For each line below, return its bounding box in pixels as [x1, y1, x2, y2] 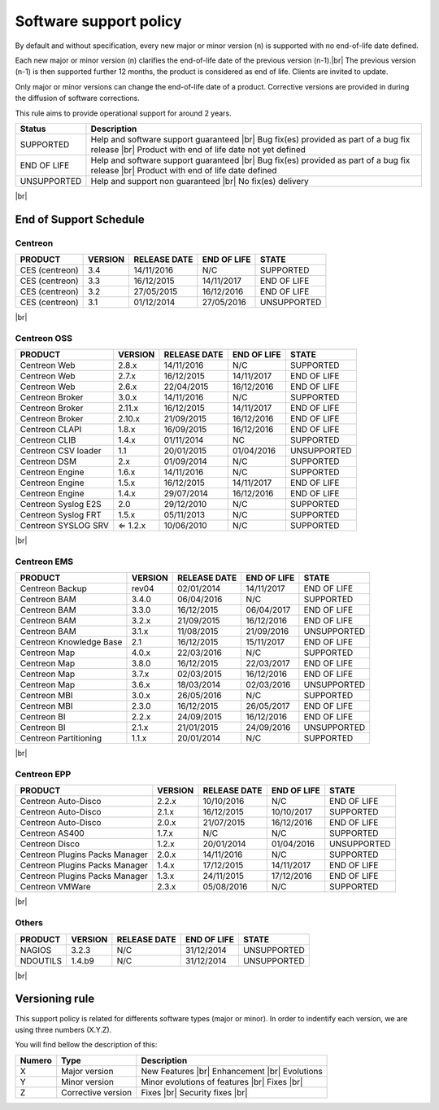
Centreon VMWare [20, 881, 91, 893]
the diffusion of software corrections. [15, 94, 140, 103]
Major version [61, 1065, 114, 1077]
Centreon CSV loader [20, 445, 102, 457]
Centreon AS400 [20, 828, 85, 839]
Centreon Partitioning [20, 732, 102, 744]
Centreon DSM [20, 456, 77, 467]
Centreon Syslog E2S [20, 499, 102, 510]
